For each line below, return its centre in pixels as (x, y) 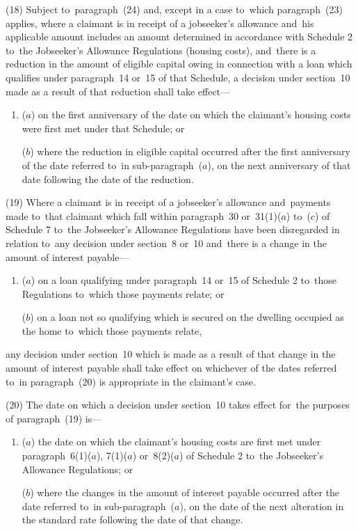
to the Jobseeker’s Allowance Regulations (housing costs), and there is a (161, 50)
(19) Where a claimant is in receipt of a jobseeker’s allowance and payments (168, 202)
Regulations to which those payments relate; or (123, 293)
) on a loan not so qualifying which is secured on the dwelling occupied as (187, 317)
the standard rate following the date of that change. (132, 520)
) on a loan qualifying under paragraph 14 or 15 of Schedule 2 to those (184, 280)
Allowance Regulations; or (78, 469)
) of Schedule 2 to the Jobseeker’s (251, 455)
